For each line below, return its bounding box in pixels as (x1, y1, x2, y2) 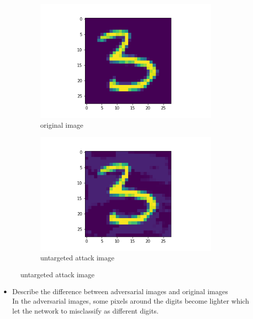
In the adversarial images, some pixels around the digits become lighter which (12, 296, 249, 306)
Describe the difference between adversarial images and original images (12, 286, 228, 296)
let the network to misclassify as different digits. (12, 305, 159, 316)
